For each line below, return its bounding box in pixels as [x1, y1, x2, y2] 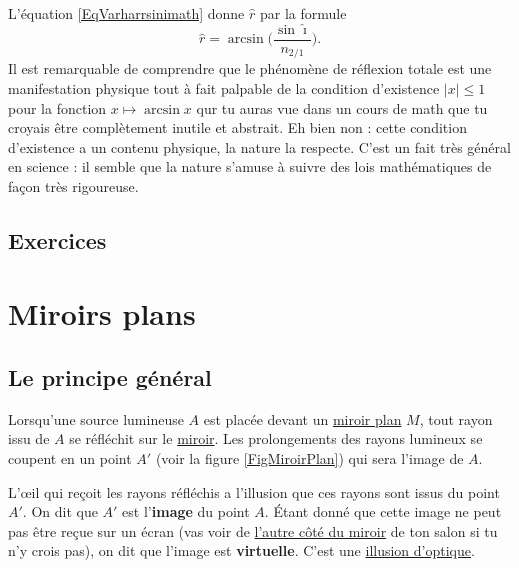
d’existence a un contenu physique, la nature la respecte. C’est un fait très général [8, 136, 511, 157]
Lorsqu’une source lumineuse [8, 408, 184, 429]
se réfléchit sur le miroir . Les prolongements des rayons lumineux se [69, 428, 483, 449]
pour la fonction [8, 97, 107, 118]
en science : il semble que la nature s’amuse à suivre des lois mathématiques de [8, 156, 492, 177]
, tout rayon [419, 408, 493, 429]
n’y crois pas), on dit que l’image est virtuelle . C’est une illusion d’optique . [8, 540, 475, 561]
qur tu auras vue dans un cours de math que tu [196, 97, 488, 118]
